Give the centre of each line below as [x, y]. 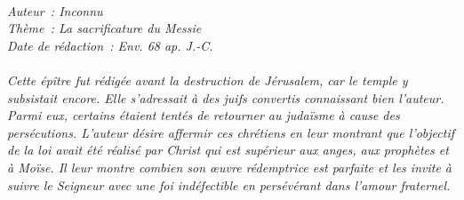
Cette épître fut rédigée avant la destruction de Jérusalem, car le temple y [208, 80]
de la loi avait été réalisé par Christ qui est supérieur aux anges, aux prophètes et [228, 150]
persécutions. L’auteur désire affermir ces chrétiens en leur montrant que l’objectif [231, 132]
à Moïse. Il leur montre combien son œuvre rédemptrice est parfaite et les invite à [230, 167]
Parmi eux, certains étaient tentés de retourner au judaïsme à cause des [204, 115]
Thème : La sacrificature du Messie [104, 28]
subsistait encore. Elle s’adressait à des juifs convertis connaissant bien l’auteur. [226, 97]
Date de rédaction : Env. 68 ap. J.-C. [110, 45]
